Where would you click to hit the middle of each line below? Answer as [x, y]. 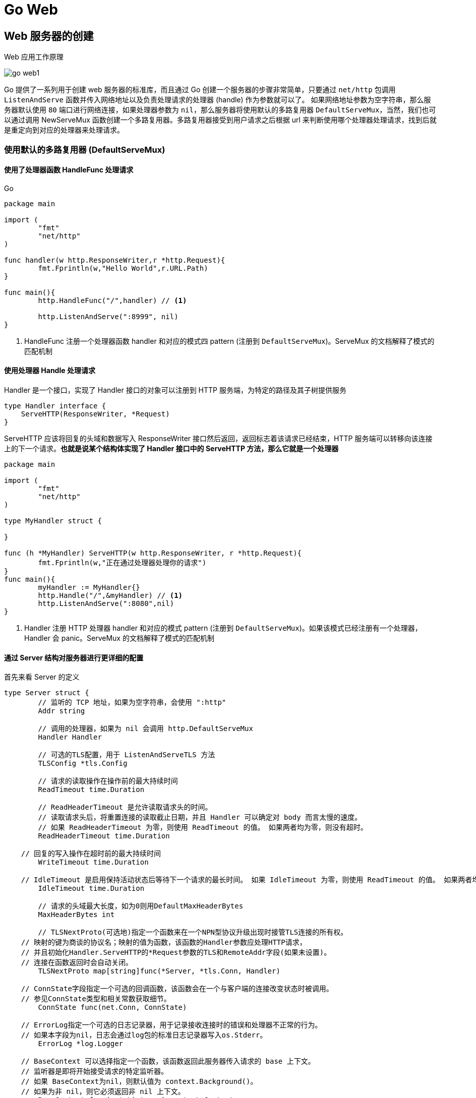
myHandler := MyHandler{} [89, 587]
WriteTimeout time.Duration [93, 862]
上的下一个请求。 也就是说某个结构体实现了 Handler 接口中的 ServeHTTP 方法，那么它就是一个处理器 [171, 448]
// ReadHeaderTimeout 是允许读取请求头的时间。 [125, 807]
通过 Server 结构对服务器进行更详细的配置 [74, 657]
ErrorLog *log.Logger [81, 1044]
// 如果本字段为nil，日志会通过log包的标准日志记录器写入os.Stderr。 [144, 1035]
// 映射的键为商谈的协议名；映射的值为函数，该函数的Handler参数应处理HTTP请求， [164, 942]
